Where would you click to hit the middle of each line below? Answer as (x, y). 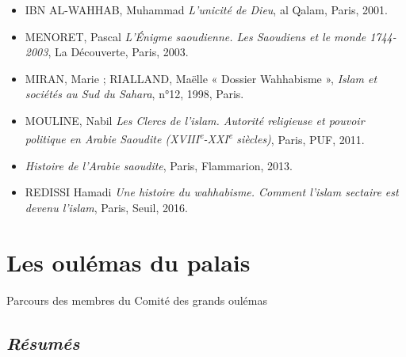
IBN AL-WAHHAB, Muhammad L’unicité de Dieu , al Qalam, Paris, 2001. (206, 9)
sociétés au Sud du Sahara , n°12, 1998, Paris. (134, 94)
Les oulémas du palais (128, 262)
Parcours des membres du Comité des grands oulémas (137, 300)
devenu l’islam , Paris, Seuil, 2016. (106, 207)
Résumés (43, 342)
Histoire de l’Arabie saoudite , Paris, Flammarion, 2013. (159, 165)
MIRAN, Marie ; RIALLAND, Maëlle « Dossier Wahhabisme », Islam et (201, 78)
